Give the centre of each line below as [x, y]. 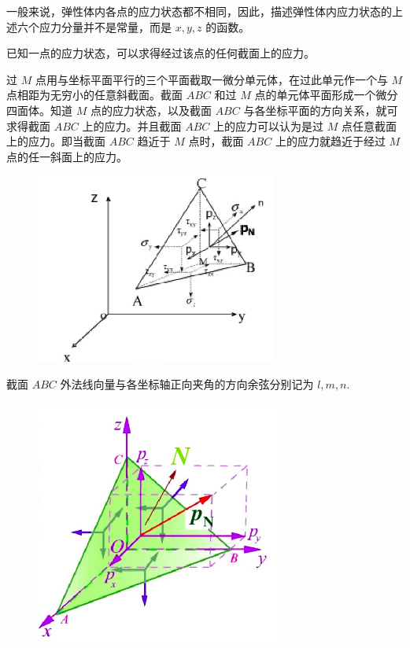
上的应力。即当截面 [56, 141]
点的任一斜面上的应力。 [67, 156]
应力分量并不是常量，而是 [105, 26]
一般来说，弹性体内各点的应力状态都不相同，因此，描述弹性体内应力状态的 [199, 11]
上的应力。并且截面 [132, 125]
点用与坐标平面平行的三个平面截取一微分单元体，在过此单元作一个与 [211, 79]
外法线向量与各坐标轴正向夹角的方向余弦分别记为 [187, 383]
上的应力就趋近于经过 [330, 141]
